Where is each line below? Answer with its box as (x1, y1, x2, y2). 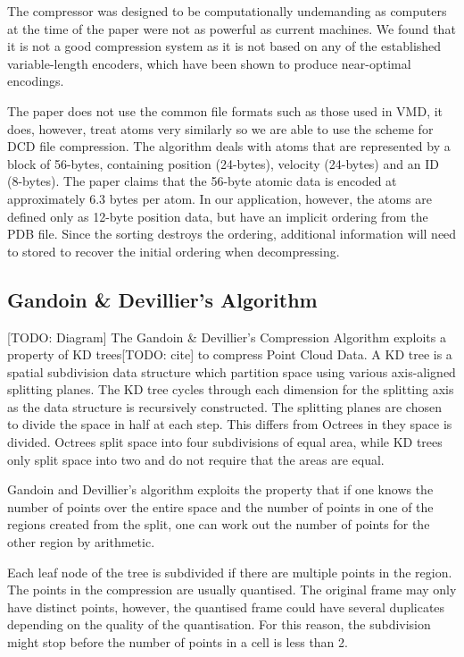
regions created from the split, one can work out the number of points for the (7, 515, 430, 534)
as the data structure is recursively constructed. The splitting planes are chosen (7, 397, 442, 416)
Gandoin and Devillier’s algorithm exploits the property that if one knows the (7, 480, 434, 499)
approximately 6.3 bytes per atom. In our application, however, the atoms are (7, 189, 432, 207)
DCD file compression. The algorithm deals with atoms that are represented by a (7, 137, 451, 156)
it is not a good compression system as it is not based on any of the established (7, 37, 442, 55)
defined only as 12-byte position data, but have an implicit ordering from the (7, 206, 428, 225)
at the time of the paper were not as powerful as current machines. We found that (7, 19, 456, 38)
